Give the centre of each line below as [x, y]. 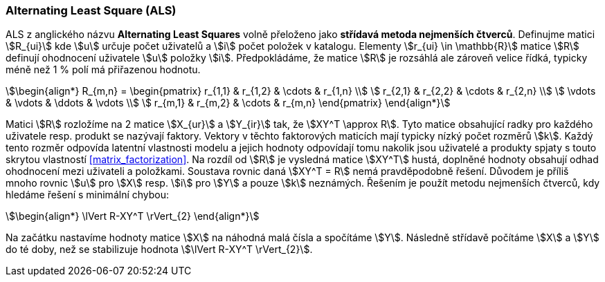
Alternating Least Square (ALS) [91, 10]
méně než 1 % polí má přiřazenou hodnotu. [103, 70]
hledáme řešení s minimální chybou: [88, 195]
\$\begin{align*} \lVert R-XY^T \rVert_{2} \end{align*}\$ [133, 216]
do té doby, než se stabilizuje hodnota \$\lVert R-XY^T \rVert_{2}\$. [159, 250]
